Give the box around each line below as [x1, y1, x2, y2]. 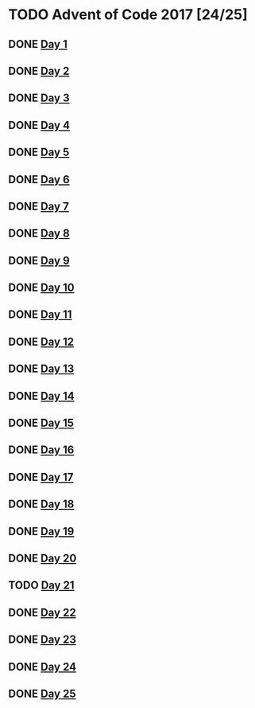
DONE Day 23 [8, 633, 77, 647]
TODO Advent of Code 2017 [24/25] [8, 6, 248, 24]
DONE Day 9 [8, 253, 70, 268]
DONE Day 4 [8, 118, 70, 132]
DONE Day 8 [8, 227, 70, 241]
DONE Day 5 [8, 146, 70, 159]
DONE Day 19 [8, 524, 75, 538]
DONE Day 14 [8, 389, 75, 403]
